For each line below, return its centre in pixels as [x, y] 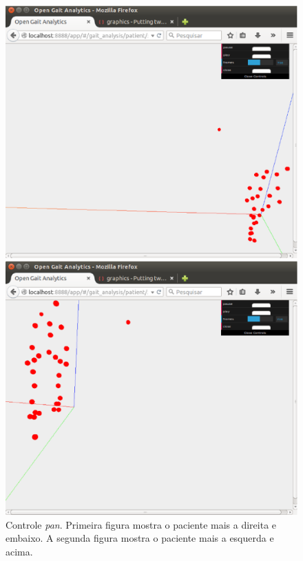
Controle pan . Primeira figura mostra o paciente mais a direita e [141, 524]
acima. [19, 551]
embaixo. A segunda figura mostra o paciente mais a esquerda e [140, 538]
